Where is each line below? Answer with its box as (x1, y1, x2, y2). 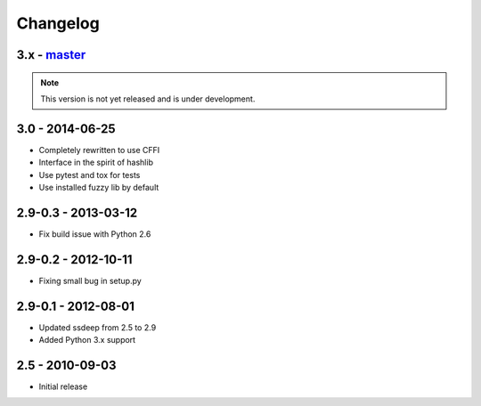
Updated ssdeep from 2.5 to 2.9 (38, 321, 157, 333)
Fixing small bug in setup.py (38, 275, 142, 286)
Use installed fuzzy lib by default (38, 183, 159, 193)
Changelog (16, 13, 100, 33)
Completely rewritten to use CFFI (38, 144, 160, 155)
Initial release (38, 381, 88, 392)
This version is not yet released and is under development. (40, 93, 256, 104)
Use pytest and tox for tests (38, 169, 141, 180)
